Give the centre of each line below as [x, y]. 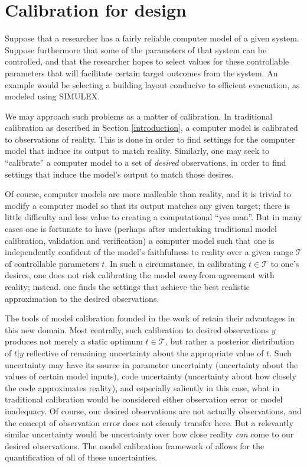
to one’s [285, 263]
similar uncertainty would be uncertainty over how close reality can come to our [149, 434]
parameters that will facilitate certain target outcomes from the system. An [141, 73]
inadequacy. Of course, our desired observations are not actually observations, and [153, 410]
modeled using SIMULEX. [53, 96]
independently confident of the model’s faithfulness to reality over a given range [149, 252]
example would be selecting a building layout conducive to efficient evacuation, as [152, 84]
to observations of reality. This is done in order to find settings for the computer [150, 139]
